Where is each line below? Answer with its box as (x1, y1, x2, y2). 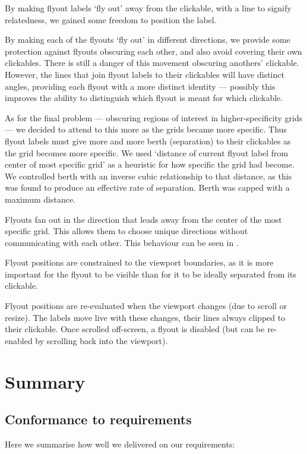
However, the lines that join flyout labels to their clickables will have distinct (5, 68, 284, 80)
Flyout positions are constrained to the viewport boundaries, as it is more (5, 256, 274, 269)
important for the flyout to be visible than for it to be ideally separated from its (5, 267, 296, 280)
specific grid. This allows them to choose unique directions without (5, 225, 248, 237)
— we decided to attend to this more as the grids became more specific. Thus (5, 123, 287, 135)
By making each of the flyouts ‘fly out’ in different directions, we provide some (5, 33, 290, 46)
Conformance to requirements (5, 410, 192, 428)
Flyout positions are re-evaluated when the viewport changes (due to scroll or (5, 299, 287, 312)
